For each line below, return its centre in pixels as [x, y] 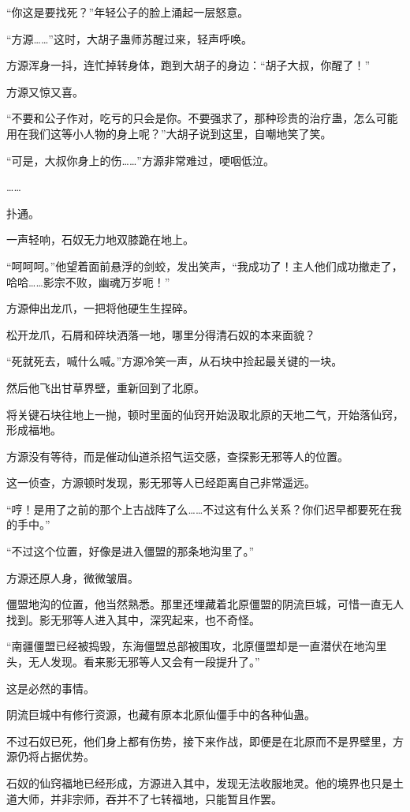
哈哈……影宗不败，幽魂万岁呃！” [88, 281]
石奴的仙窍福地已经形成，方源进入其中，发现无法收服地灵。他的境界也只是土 [205, 783]
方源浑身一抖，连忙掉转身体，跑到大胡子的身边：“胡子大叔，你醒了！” [188, 65]
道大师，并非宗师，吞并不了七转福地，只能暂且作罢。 [144, 798]
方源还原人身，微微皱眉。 [73, 577]
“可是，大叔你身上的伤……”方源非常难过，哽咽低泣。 [140, 160]
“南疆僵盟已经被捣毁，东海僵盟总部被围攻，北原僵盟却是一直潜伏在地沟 [191, 646]
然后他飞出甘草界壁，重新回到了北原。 [106, 387]
